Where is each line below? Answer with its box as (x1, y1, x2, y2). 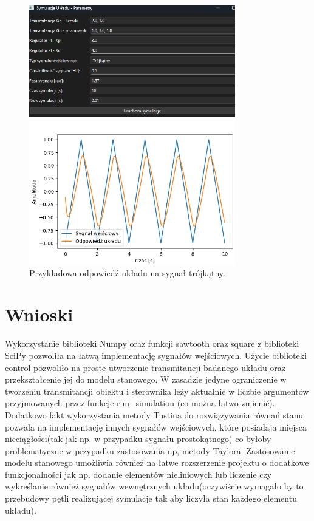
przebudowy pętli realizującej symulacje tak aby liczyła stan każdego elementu (5, 492, 297, 505)
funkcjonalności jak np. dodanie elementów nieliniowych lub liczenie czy (5, 468, 272, 480)
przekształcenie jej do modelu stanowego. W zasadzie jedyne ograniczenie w (5, 373, 287, 386)
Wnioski (5, 302, 73, 327)
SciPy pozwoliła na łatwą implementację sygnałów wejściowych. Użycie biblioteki (5, 349, 307, 361)
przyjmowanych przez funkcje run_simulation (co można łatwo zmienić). (5, 397, 275, 409)
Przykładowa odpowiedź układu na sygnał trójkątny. (29, 266, 225, 279)
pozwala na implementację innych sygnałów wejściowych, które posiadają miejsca (5, 420, 307, 433)
